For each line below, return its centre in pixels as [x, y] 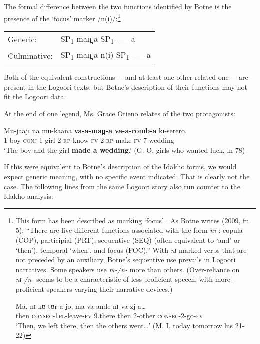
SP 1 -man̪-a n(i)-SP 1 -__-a [106, 56]
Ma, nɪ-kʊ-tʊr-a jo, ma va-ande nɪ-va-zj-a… [81, 306]
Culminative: [30, 55]
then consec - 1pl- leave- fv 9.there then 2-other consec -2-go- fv [109, 316]
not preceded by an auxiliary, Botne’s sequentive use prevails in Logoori [126, 260]
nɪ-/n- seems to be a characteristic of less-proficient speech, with [114, 279]
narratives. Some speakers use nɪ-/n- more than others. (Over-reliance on [128, 269]
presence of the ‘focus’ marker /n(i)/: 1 [62, 17]
